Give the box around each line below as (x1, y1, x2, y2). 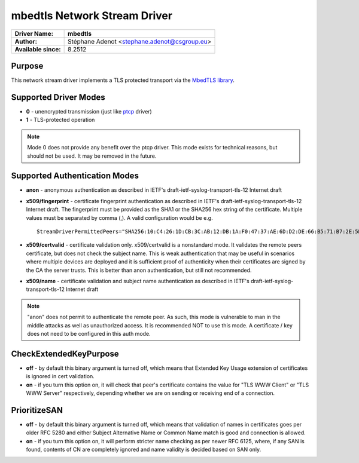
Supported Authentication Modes (11, 171, 139, 181)
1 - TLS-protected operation (26, 116, 95, 124)
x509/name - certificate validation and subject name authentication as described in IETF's (26, 277, 250, 284)
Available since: (14, 45, 61, 53)
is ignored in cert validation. (26, 373, 95, 380)
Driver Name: (14, 29, 54, 38)
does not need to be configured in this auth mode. (27, 330, 151, 337)
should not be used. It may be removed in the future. (27, 152, 157, 160)
